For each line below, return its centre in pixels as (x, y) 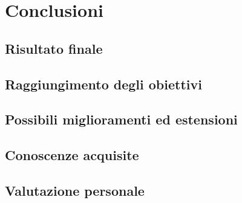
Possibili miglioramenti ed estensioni (121, 119)
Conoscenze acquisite (72, 155)
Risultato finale (54, 48)
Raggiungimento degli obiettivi (103, 84)
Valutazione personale (75, 190)
